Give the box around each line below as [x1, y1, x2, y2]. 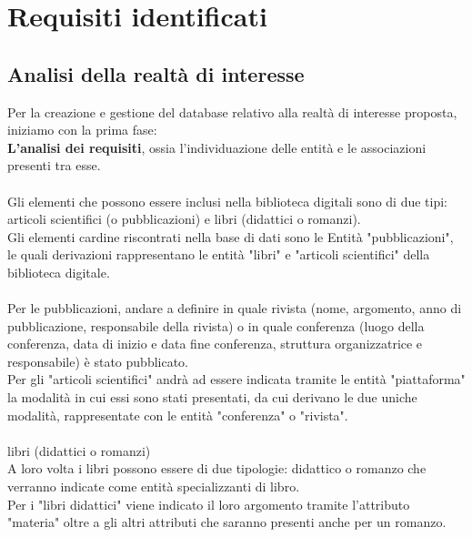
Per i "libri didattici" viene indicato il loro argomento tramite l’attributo [7, 494, 410, 513]
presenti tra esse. [7, 156, 101, 175]
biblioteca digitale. [7, 262, 110, 281]
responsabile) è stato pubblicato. [7, 351, 189, 370]
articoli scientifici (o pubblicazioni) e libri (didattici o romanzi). [7, 209, 361, 228]
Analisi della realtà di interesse [7, 59, 305, 87]
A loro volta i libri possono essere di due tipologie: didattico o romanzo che [7, 459, 427, 478]
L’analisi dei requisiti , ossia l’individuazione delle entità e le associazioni [7, 137, 427, 157]
